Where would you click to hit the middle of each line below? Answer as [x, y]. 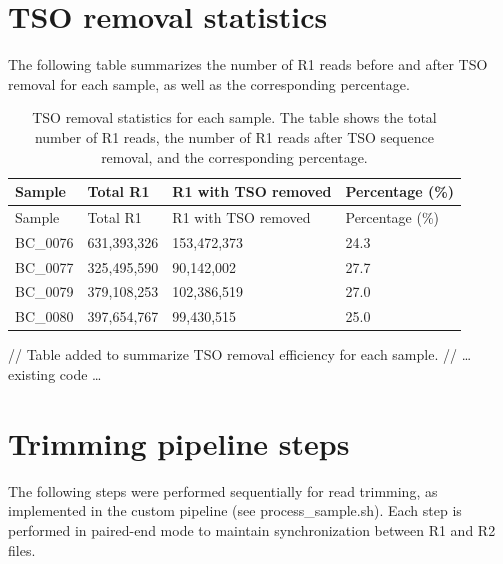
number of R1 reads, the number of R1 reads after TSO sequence [234, 136]
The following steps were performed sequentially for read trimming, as [223, 490]
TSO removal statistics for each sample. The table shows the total [234, 117]
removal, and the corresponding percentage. [234, 156]
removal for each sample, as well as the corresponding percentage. [209, 83]
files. [22, 549]
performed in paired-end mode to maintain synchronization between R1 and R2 [252, 529]
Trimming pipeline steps [179, 442]
